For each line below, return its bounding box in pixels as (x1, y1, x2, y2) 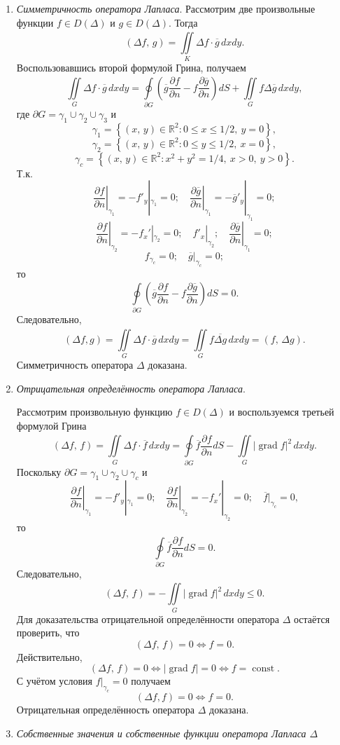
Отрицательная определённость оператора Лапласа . (16, 381, 246, 395)
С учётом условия (16, 674, 92, 688)
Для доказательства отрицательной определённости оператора (16, 611, 279, 626)
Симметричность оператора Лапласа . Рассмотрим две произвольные (16, 1, 316, 15)
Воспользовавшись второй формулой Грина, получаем (16, 60, 246, 75)
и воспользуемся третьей (229, 404, 334, 419)
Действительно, (16, 649, 83, 664)
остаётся (293, 611, 330, 626)
